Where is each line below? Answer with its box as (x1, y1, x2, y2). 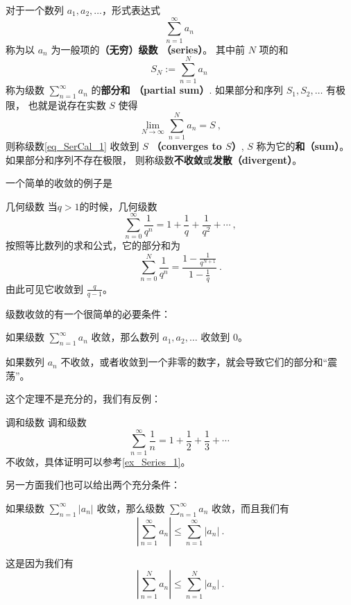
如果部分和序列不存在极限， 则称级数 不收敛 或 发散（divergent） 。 (6, 152, 302, 167)
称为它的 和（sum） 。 (256, 138, 350, 153)
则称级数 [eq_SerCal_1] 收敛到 (6, 138, 139, 153)
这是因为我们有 (6, 555, 74, 570)
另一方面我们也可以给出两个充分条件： (6, 477, 180, 492)
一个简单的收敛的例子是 (6, 176, 112, 190)
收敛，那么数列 (91, 330, 160, 344)
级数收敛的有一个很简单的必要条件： (6, 306, 171, 321)
